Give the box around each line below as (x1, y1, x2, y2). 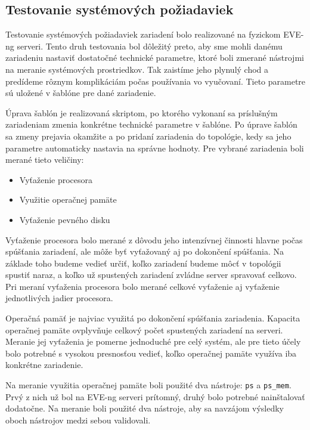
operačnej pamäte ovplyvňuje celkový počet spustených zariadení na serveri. (5, 323, 283, 336)
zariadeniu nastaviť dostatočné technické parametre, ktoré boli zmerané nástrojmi (5, 51, 304, 64)
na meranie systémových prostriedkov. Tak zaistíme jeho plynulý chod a (5, 63, 269, 75)
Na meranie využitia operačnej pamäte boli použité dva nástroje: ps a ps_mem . (5, 379, 292, 391)
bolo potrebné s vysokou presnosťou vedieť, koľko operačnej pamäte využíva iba (5, 347, 297, 359)
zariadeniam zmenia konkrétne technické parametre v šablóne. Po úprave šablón (5, 118, 297, 131)
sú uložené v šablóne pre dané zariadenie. (5, 86, 156, 99)
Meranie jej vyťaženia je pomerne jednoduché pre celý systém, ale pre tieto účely (5, 335, 301, 348)
